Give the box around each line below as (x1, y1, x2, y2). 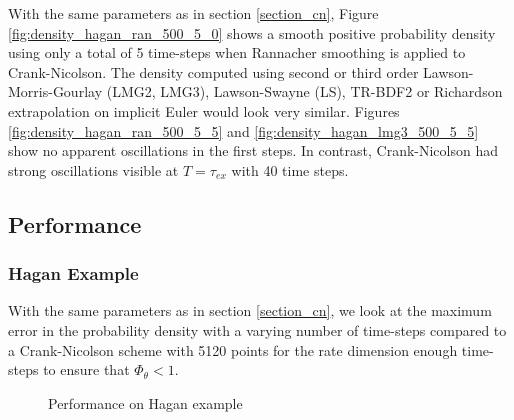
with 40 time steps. (231, 159, 349, 180)
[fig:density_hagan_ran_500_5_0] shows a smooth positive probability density (8, 22, 496, 43)
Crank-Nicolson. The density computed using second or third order (8, 61, 419, 82)
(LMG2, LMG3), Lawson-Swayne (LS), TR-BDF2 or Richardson (106, 81, 503, 102)
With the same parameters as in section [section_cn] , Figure (8, 3, 379, 23)
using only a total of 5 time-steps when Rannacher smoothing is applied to (8, 42, 466, 63)
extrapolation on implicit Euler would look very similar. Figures (8, 100, 400, 121)
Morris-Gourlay (8, 81, 103, 102)
